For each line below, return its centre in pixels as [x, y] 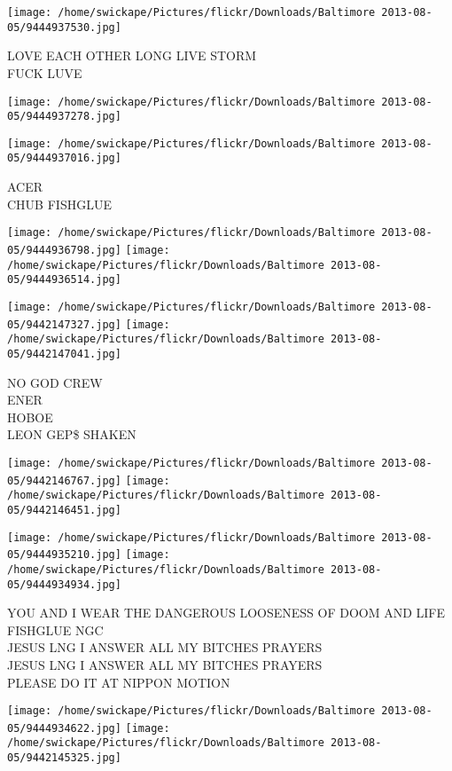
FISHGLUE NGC [55, 629]
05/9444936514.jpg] [64, 280]
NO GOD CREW [55, 382]
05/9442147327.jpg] [64, 324]
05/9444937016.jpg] [64, 158]
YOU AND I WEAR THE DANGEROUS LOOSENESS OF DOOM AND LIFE [226, 613]
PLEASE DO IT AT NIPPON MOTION [119, 682]
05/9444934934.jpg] [64, 584]
